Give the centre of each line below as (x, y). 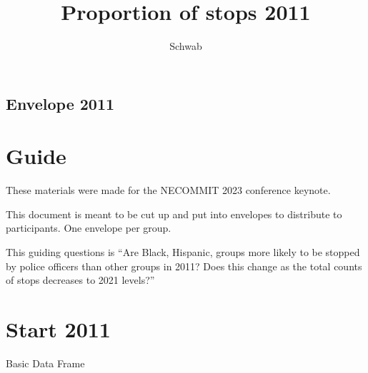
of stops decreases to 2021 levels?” (80, 280)
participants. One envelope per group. (89, 228)
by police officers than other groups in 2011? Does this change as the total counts (184, 266)
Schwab (186, 46)
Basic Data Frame (45, 363)
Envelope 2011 (60, 103)
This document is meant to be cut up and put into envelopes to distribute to (174, 214)
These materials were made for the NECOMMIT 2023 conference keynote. (168, 190)
